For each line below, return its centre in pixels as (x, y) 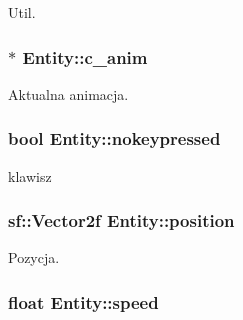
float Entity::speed (83, 301)
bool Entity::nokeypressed (114, 138)
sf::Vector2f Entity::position (121, 220)
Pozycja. (34, 257)
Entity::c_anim (85, 56)
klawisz (30, 175)
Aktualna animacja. (68, 93)
